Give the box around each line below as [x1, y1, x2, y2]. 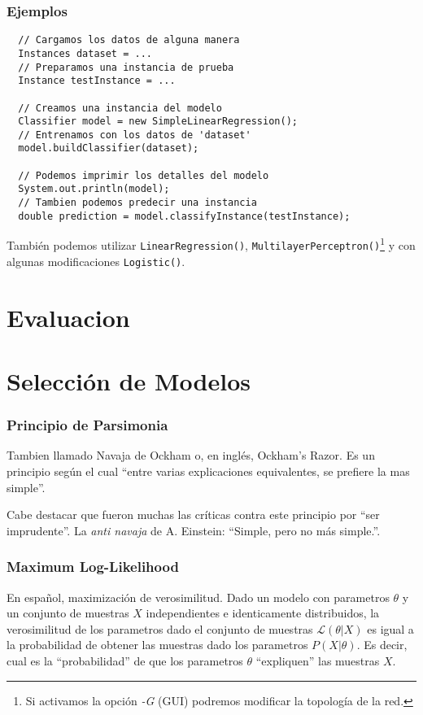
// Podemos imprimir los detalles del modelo [18, 169, 269, 181]
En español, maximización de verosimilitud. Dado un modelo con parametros [7, 588, 390, 605]
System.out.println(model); [18, 183, 170, 195]
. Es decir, [356, 636, 408, 653]
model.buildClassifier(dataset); [18, 142, 199, 155]
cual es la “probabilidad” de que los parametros [7, 652, 243, 669]
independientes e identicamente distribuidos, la [146, 604, 380, 621]
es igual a [367, 620, 414, 637]
